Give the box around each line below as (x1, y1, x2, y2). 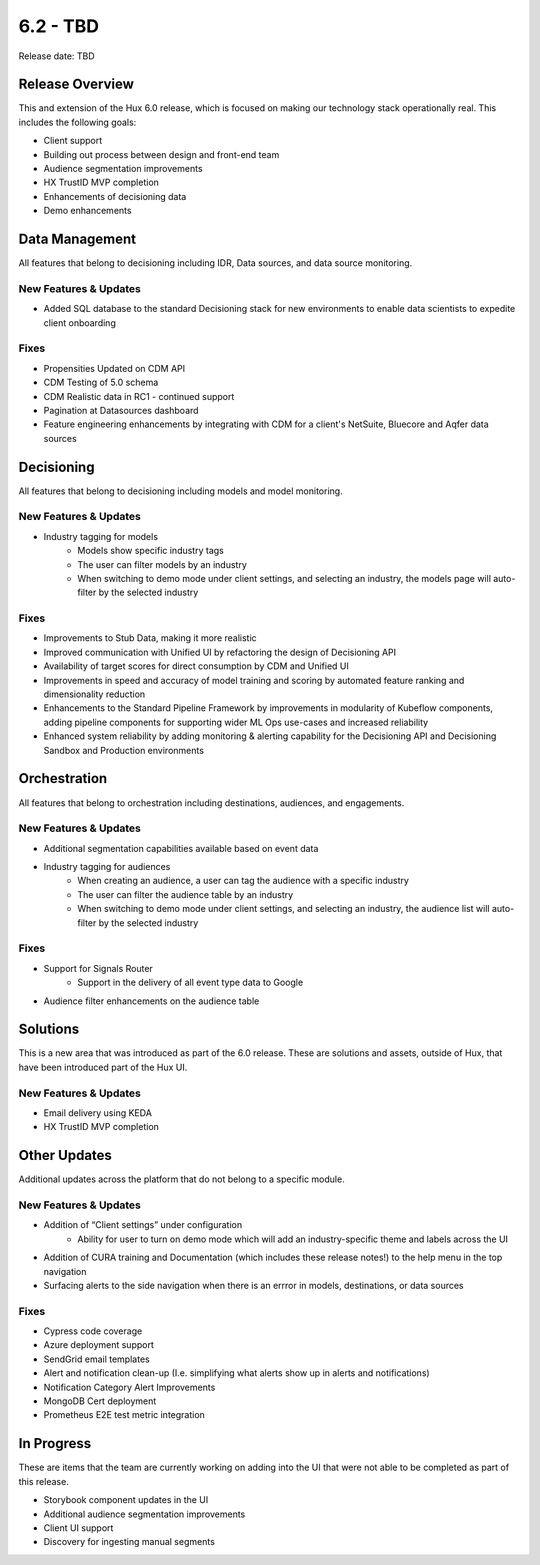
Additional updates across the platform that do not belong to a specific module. (18, 1173, 345, 1185)
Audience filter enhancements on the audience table (43, 995, 260, 1007)
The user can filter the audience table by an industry (77, 888, 294, 900)
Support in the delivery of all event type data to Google (77, 976, 304, 989)
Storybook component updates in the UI (43, 1494, 209, 1506)
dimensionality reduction (43, 688, 146, 700)
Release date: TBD (18, 50, 95, 62)
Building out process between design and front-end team (43, 148, 280, 160)
